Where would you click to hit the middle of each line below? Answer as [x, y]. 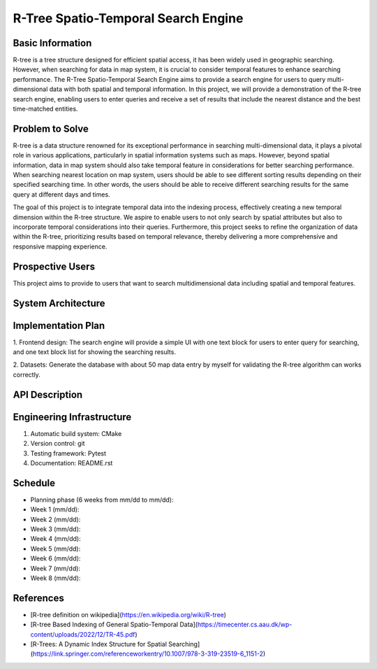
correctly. [27, 374]
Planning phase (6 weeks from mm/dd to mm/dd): [102, 500]
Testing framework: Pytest [68, 453]
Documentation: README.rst [72, 463]
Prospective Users [54, 266]
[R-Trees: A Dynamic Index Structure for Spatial [99, 645]
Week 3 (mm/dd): [56, 529]
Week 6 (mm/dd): [56, 558]
